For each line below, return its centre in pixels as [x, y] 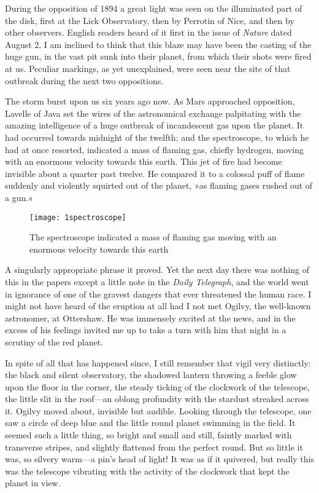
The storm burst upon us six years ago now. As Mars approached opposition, [150, 101]
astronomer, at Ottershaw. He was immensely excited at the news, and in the [150, 317]
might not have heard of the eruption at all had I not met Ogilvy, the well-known [158, 306]
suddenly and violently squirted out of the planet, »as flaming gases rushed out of [159, 185]
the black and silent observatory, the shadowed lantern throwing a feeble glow [151, 375]
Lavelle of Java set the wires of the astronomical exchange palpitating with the [153, 113]
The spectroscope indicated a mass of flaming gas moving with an [153, 237]
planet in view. [33, 483]
